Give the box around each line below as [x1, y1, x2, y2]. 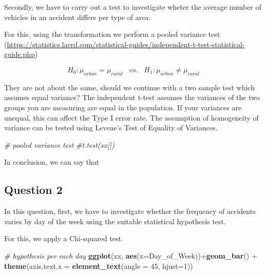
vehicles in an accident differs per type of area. [4, 11, 151, 22]
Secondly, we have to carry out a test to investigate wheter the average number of [4, 2, 261, 12]
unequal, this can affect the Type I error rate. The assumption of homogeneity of [4, 112, 259, 123]
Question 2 [4, 182, 63, 198]
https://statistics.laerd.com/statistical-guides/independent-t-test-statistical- [7, 38, 245, 49]
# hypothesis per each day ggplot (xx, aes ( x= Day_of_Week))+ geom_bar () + [4, 250, 257, 261]
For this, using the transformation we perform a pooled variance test [4, 29, 220, 40]
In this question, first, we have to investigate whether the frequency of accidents [4, 206, 256, 217]
